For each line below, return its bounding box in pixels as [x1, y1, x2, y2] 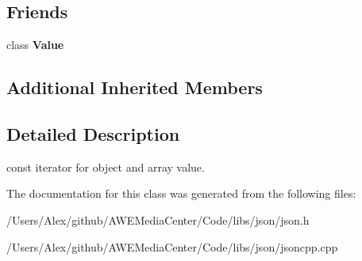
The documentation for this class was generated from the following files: [6, 185, 356, 202]
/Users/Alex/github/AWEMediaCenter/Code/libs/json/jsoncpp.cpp [6, 238, 338, 255]
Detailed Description [6, 121, 180, 146]
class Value [6, 36, 64, 53]
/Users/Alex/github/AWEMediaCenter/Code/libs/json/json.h [6, 211, 310, 228]
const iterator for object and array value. [6, 158, 205, 175]
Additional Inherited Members [6, 75, 263, 100]
